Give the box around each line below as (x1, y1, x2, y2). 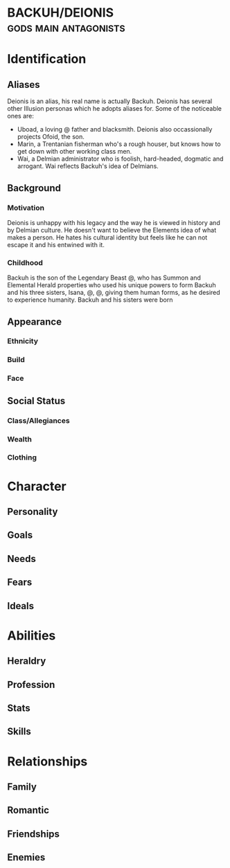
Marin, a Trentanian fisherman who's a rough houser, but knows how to (17, 140, 221, 148)
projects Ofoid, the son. (17, 133, 85, 141)
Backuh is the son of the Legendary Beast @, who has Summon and (7, 273, 201, 282)
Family (7, 781, 37, 793)
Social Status (7, 395, 66, 406)
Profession (7, 678, 55, 690)
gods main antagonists (7, 19, 126, 35)
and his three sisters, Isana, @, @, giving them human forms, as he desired (7, 289, 220, 297)
